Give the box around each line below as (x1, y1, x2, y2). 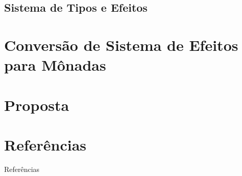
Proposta (4, 94, 69, 115)
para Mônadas (4, 54, 106, 75)
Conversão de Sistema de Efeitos (4, 34, 238, 55)
